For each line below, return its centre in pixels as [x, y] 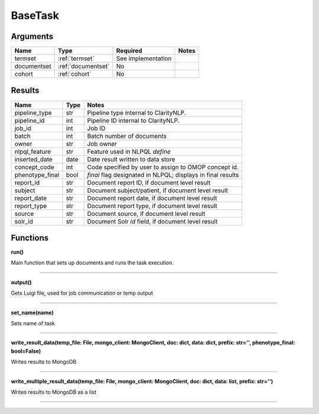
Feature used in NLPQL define [129, 151]
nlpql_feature [33, 151]
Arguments [32, 36]
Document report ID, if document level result [149, 182]
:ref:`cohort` [75, 74]
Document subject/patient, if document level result [158, 190]
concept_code [34, 167]
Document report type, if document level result [152, 206]
